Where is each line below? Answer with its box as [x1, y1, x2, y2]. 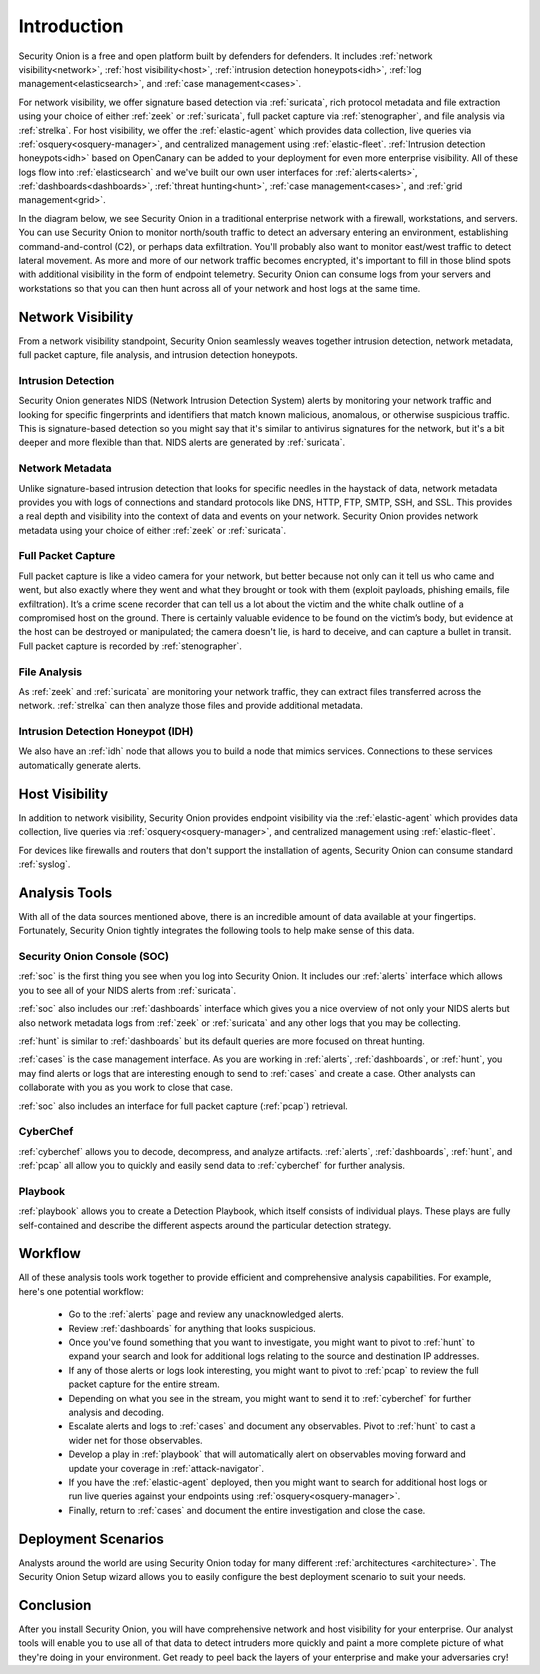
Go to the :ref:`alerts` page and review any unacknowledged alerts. [68, 1308, 344, 1320]
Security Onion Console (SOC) [18, 950, 170, 964]
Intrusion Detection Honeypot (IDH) [18, 725, 194, 739]
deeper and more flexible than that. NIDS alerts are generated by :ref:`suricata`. [18, 436, 346, 449]
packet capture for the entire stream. [68, 1378, 220, 1390]
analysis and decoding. [68, 1406, 165, 1418]
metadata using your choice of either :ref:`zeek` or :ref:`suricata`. [18, 524, 287, 536]
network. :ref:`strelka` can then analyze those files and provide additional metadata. [18, 700, 364, 712]
